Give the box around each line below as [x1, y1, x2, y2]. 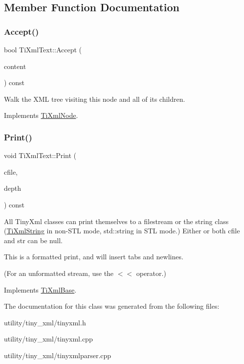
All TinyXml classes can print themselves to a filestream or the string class [4, 216, 229, 226]
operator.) [136, 268, 166, 278]
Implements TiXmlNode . [4, 110, 78, 120]
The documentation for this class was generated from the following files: [4, 301, 220, 311]
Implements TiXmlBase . [4, 284, 77, 295]
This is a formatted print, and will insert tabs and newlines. [4, 251, 183, 262]
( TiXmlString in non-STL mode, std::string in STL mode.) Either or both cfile [4, 226, 240, 236]
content [4, 61, 26, 71]
